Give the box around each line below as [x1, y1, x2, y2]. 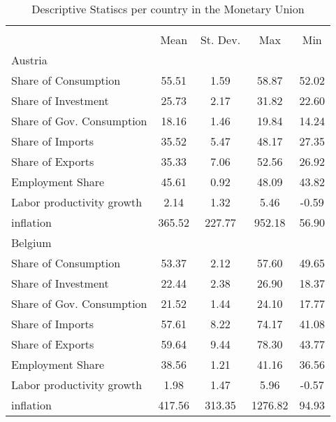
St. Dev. [200, 31, 241, 48]
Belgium [11, 234, 52, 251]
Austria [11, 52, 48, 68]
